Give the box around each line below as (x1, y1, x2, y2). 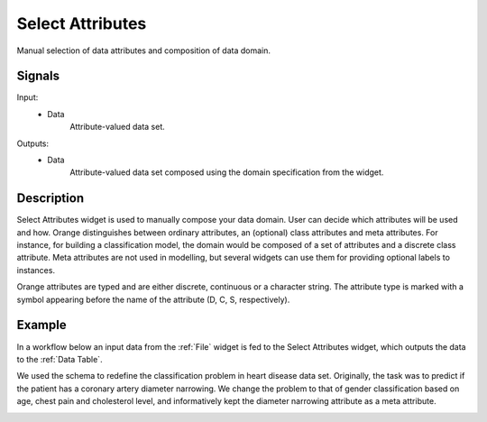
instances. (16, 264, 56, 275)
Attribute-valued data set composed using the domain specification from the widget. (69, 167, 384, 178)
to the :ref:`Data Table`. (16, 353, 103, 364)
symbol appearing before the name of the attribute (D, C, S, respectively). (16, 294, 290, 305)
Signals (16, 69, 60, 84)
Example (16, 317, 67, 333)
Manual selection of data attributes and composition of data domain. (16, 45, 271, 56)
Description (16, 190, 85, 206)
